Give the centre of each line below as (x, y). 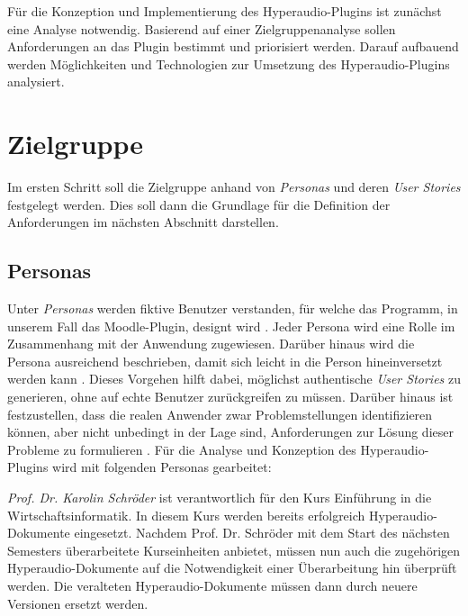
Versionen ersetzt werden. (78, 603)
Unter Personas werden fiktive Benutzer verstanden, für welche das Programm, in (233, 308)
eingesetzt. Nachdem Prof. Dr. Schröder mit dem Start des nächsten (262, 533)
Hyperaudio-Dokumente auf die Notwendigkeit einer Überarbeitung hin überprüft (232, 568)
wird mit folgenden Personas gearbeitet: (162, 467)
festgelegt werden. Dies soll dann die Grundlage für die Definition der (199, 204)
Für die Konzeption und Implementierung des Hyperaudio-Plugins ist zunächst (225, 11)
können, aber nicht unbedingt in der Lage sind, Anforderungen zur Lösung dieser (230, 432)
